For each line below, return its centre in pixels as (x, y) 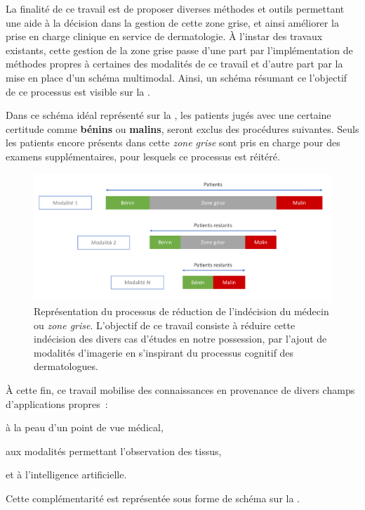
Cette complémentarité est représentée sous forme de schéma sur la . (153, 498)
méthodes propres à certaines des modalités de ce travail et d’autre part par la (174, 64)
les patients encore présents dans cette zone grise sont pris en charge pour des (173, 142)
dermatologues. (66, 366)
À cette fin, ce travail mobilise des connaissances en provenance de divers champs (180, 390)
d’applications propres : (57, 403)
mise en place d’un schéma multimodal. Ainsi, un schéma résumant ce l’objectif (177, 77)
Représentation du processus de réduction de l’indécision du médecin (181, 311)
